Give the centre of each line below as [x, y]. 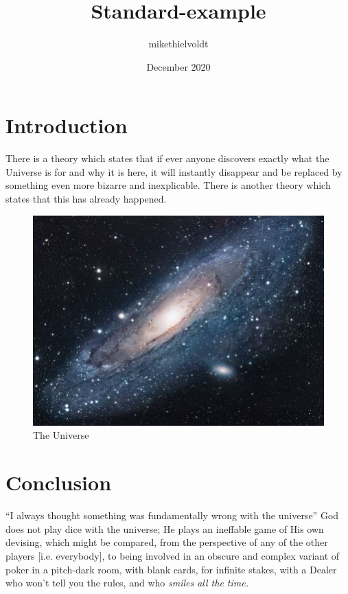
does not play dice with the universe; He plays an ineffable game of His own [165, 528]
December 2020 [178, 66]
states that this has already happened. [86, 199]
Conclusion [59, 482]
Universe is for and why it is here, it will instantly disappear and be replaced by [174, 171]
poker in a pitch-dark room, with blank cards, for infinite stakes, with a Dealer [171, 569]
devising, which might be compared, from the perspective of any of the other [167, 542]
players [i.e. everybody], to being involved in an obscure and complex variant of [173, 555]
